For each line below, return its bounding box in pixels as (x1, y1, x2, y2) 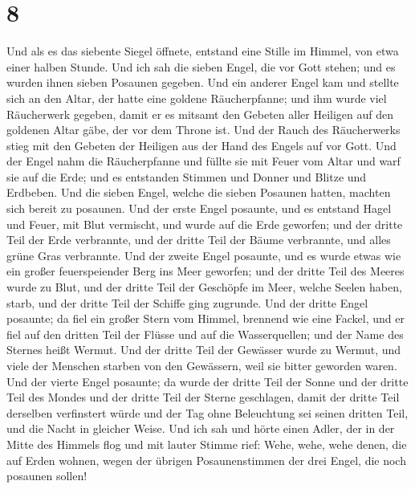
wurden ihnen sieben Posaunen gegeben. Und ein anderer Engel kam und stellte (6, 74, 399, 91)
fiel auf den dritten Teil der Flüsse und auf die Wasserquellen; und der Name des (6, 325, 404, 342)
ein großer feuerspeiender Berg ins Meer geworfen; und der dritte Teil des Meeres (6, 263, 405, 279)
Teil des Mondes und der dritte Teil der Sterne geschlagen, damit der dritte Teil (6, 389, 400, 405)
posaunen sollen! (6, 467, 87, 484)
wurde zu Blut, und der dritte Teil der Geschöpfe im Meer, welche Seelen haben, (6, 279, 402, 295)
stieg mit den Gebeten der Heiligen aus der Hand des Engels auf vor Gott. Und (6, 137, 397, 153)
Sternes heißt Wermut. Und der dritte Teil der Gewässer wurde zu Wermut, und (6, 341, 401, 358)
